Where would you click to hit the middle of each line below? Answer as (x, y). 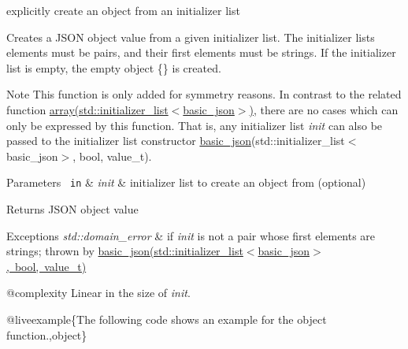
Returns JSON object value (72, 209)
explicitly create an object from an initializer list (123, 10)
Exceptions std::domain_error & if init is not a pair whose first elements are (191, 235)
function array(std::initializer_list (87, 109)
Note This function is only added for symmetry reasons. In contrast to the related (204, 94)
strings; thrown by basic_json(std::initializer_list (125, 251)
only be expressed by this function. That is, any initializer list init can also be (195, 125)
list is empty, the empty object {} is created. (114, 67)
